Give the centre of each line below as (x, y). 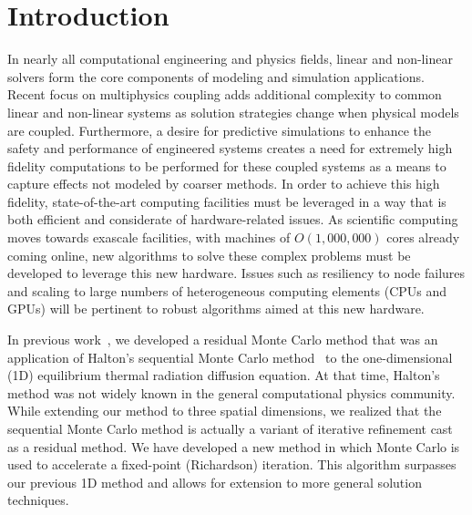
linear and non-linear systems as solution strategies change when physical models (233, 112)
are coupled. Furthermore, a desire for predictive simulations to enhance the (220, 130)
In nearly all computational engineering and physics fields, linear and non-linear (230, 59)
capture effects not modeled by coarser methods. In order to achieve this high (224, 184)
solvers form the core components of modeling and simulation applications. (216, 76)
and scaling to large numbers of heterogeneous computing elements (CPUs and (227, 290)
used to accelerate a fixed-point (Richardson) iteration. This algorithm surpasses (232, 464)
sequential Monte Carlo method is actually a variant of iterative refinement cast (230, 428)
